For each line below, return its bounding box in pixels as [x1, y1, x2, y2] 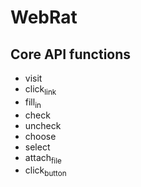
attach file [24, 151, 62, 166]
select [24, 141, 51, 153]
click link [24, 83, 57, 97]
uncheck [24, 119, 62, 131]
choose [24, 130, 57, 142]
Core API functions [10, 46, 132, 63]
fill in [24, 96, 42, 110]
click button [24, 164, 67, 179]
